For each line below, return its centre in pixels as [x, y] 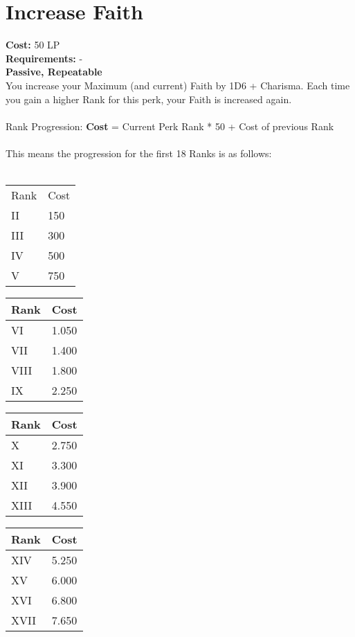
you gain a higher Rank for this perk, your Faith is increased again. [149, 99]
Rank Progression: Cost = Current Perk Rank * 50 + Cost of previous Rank [170, 126]
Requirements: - [44, 58]
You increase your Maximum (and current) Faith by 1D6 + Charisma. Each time [178, 85]
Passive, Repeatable [54, 72]
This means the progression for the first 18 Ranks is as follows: [139, 153]
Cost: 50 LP [33, 45]
